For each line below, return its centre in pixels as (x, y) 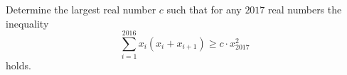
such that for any (204, 9)
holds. (18, 65)
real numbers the (305, 9)
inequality (27, 23)
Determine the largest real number (81, 9)
